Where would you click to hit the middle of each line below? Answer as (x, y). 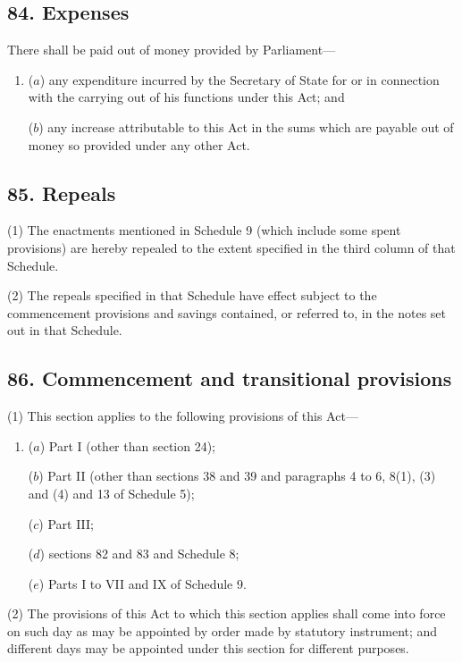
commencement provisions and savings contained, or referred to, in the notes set (227, 312)
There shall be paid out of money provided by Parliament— (172, 50)
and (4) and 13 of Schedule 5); (111, 493)
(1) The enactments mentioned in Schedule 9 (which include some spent (204, 230)
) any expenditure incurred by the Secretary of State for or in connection (239, 79)
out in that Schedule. (65, 330)
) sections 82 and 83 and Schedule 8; (139, 554)
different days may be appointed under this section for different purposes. (208, 648)
